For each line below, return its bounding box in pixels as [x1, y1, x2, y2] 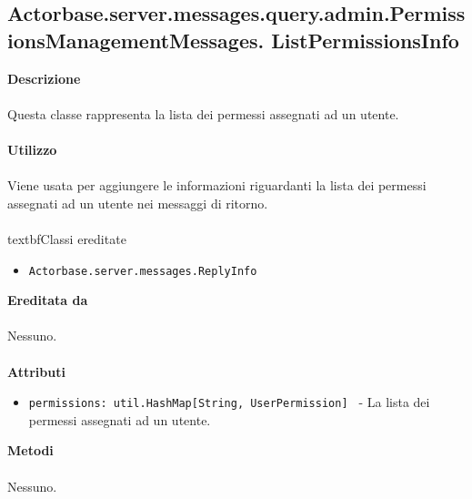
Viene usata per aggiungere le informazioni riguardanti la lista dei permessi [7, 176, 427, 195]
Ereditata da [7, 290, 88, 310]
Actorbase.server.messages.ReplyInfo [28, 264, 257, 278]
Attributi [7, 362, 65, 381]
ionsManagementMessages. [7, 25, 265, 54]
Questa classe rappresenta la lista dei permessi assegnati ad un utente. [7, 104, 399, 123]
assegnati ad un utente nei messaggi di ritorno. [7, 193, 268, 212]
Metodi [7, 441, 54, 460]
